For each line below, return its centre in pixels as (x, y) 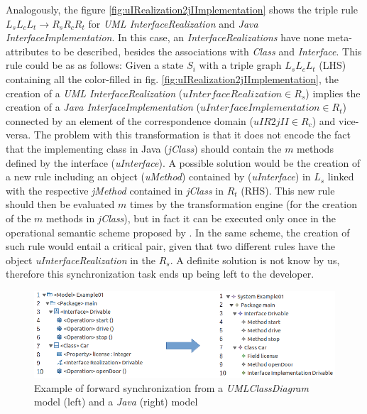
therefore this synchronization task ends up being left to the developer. (160, 274)
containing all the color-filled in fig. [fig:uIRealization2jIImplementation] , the (172, 78)
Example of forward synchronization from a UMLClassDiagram (171, 387)
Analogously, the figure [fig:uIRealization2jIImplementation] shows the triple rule (182, 9)
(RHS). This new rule (288, 190)
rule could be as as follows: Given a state (95, 65)
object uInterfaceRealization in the (81, 260)
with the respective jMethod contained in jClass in (115, 190)
